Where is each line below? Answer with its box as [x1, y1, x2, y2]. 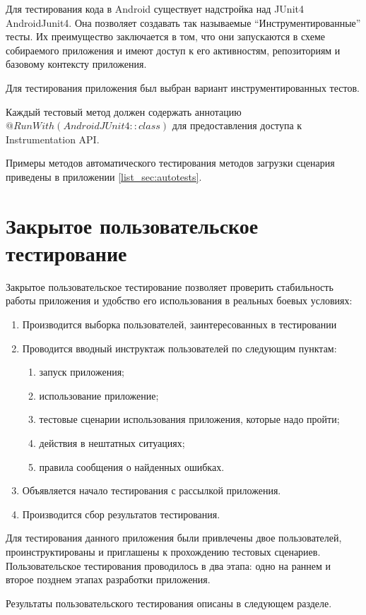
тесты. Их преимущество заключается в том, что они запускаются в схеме [6, 29, 326, 44]
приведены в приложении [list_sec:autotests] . [6, 169, 202, 184]
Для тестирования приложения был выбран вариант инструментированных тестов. [6, 80, 360, 95]
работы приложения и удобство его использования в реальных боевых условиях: [6, 293, 353, 308]
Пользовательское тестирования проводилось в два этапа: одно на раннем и [6, 558, 331, 573]
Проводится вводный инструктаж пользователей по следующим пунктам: [22, 340, 337, 355]
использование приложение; [39, 388, 159, 402]
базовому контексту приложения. [6, 56, 147, 71]
